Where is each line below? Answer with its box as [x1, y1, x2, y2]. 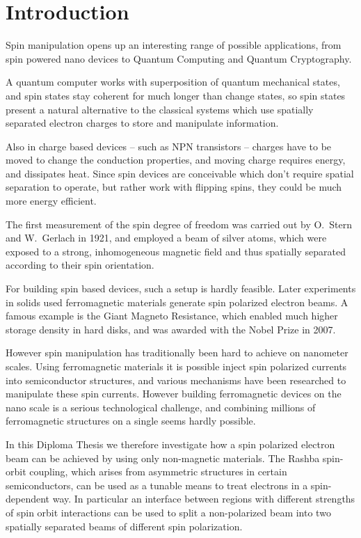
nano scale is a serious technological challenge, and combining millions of [6, 399, 316, 414]
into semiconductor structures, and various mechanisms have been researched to [6, 372, 346, 387]
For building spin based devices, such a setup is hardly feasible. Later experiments [6, 281, 356, 296]
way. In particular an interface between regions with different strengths [52, 491, 355, 506]
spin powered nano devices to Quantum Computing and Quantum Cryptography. [6, 51, 352, 65]
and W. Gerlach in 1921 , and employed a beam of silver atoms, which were [6, 230, 327, 245]
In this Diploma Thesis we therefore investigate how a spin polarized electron [6, 436, 335, 451]
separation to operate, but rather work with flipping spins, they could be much [6, 180, 342, 194]
